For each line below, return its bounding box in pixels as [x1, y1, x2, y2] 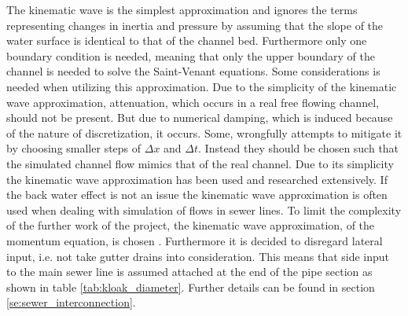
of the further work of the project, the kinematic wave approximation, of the [6, 217, 375, 233]
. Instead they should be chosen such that [198, 140, 399, 156]
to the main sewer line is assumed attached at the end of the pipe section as [6, 263, 373, 280]
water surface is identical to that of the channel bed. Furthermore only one [6, 32, 367, 49]
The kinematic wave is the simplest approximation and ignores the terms [6, 2, 358, 17]
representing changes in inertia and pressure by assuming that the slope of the [6, 17, 384, 33]
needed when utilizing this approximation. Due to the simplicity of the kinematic [6, 78, 397, 94]
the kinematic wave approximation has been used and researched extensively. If [6, 171, 388, 187]
